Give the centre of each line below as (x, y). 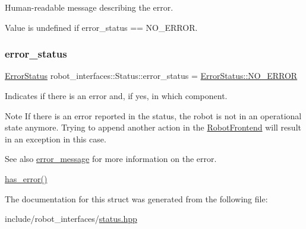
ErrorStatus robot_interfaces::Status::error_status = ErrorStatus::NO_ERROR (151, 76)
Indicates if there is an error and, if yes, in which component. (116, 96)
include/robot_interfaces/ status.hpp (71, 219)
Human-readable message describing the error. (89, 7)
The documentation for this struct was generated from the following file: (136, 198)
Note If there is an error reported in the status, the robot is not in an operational (153, 115)
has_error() (26, 178)
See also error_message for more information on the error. (111, 159)
